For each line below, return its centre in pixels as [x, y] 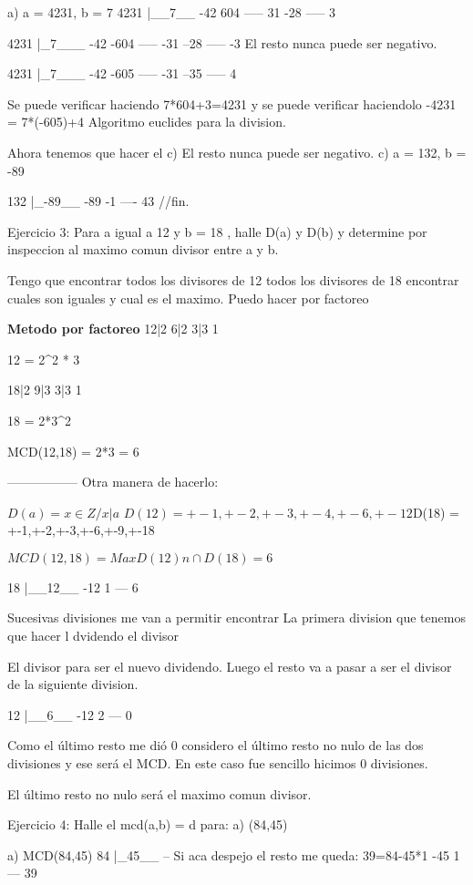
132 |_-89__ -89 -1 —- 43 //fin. [98, 201]
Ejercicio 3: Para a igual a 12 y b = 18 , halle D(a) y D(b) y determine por [217, 231]
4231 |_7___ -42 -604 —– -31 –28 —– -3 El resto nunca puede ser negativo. [222, 42]
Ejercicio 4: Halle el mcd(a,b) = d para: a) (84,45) [148, 824]
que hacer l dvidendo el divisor [93, 636]
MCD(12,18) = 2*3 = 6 [73, 451]
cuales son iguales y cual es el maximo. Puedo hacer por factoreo [188, 298]
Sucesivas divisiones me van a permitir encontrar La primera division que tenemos [236, 617]
